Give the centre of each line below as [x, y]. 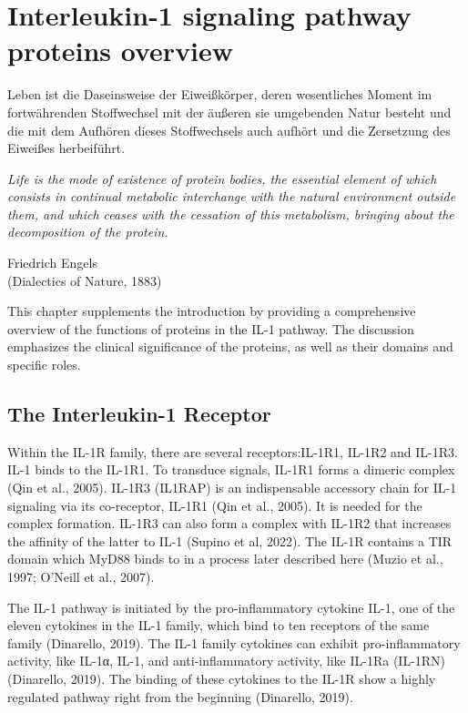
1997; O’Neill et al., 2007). [81, 576]
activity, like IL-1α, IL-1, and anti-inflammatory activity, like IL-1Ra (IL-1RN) [227, 661]
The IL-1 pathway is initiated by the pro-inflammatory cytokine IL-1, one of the [231, 607]
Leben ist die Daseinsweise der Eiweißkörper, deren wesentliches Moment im [220, 94]
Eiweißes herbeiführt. [66, 148]
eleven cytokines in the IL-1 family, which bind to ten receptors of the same [219, 625]
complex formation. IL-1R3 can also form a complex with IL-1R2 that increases [229, 523]
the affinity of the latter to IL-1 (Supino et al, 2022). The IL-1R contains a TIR [230, 540]
